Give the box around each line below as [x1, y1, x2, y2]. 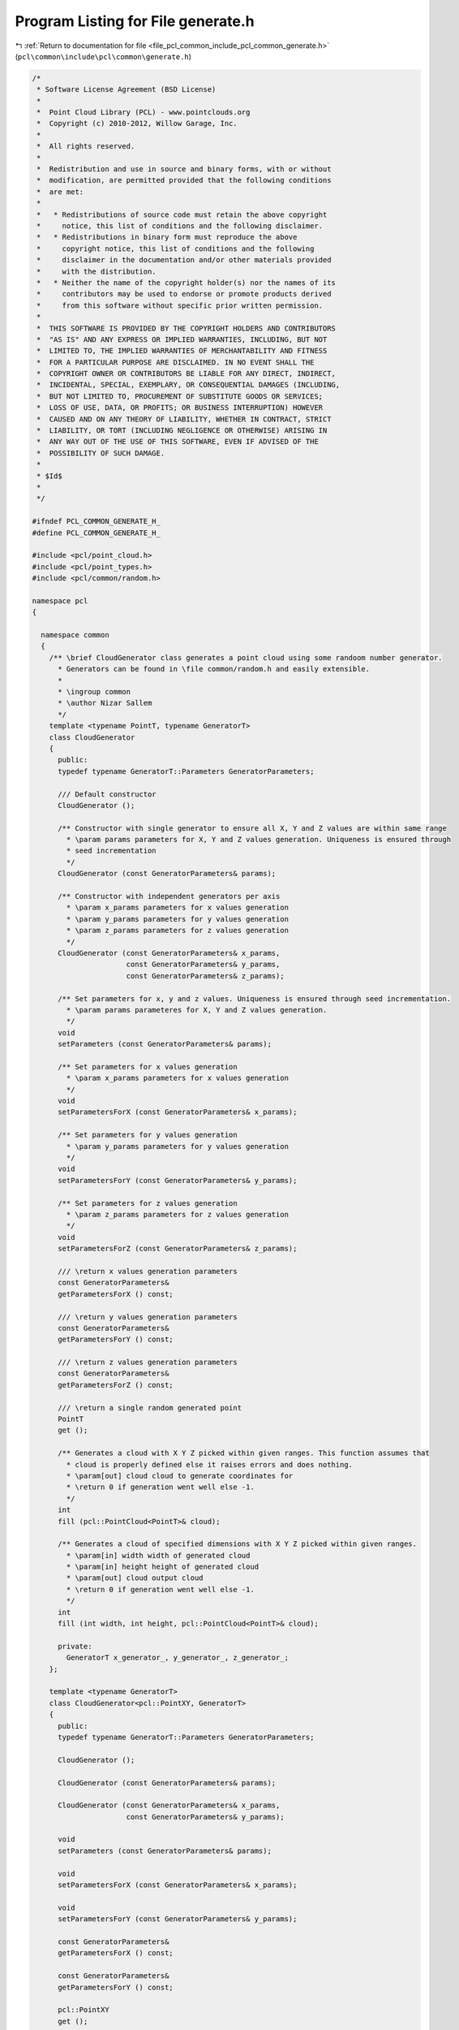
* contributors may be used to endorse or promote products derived [36, 289, 332, 299]
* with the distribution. [36, 266, 157, 276]
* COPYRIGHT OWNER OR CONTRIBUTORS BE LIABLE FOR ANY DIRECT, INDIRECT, [36, 369, 337, 378]
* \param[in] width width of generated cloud [66, 1551, 251, 1560]
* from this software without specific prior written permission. [36, 300, 324, 310]
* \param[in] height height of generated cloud [66, 1562, 260, 1571]
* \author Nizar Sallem [58, 698, 152, 708]
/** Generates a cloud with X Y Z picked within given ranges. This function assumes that [58, 1449, 430, 1458]
